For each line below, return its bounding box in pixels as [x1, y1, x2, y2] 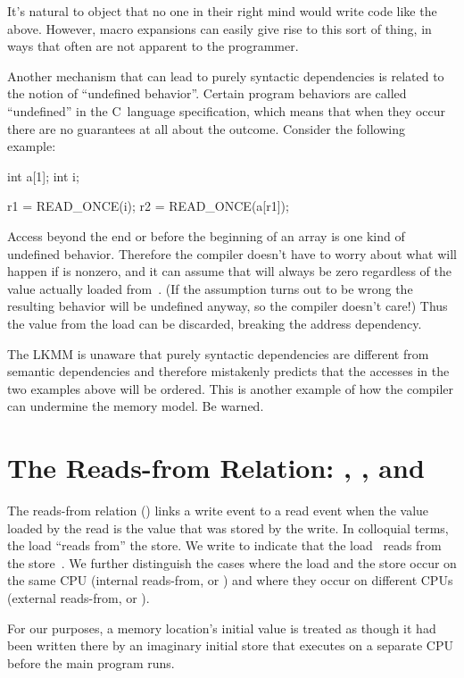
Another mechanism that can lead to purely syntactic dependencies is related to [7, 66, 444, 85]
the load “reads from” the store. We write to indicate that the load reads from [7, 536, 442, 555]
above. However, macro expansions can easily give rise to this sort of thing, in [7, 19, 432, 38]
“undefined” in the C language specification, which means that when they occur [7, 101, 445, 120]
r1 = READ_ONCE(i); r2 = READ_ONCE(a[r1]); [7, 197, 289, 215]
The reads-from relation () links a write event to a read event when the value [7, 501, 429, 519]
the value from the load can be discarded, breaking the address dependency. [7, 314, 422, 332]
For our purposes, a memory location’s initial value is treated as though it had [7, 618, 436, 637]
